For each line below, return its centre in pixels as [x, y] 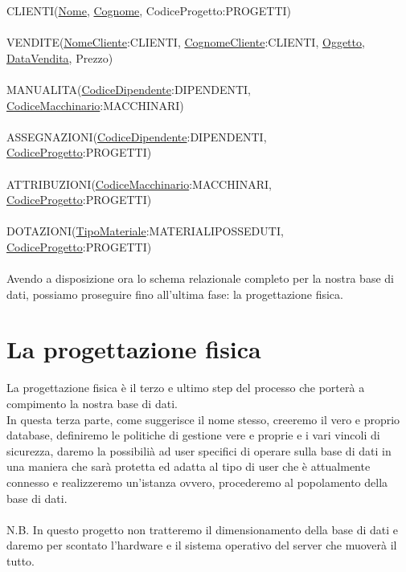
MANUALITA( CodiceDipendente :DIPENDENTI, [129, 89]
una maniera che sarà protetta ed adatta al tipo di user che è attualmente [189, 466]
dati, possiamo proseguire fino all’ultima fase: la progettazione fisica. [175, 294]
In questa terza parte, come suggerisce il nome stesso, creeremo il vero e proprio [203, 419]
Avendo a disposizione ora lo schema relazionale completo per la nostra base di [200, 278]
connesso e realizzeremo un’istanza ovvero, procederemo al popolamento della [197, 482]
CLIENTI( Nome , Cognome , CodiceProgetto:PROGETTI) [149, 10]
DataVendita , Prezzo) [60, 57]
